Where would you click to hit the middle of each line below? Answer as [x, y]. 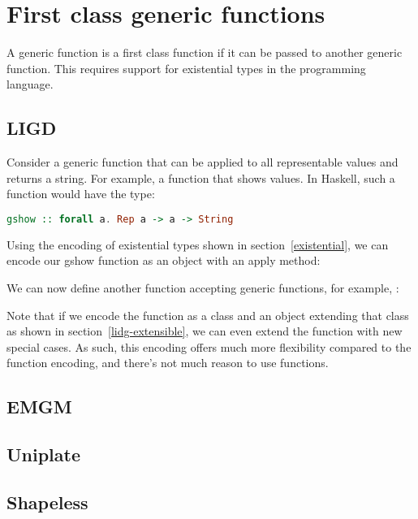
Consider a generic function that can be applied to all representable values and [203, 162]
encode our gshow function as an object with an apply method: [164, 260]
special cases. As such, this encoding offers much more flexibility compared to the [209, 346]
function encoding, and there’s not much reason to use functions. [168, 363]
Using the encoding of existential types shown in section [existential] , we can [198, 244]
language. [30, 84]
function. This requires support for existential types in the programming [186, 68]
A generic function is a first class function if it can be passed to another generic [205, 52]
